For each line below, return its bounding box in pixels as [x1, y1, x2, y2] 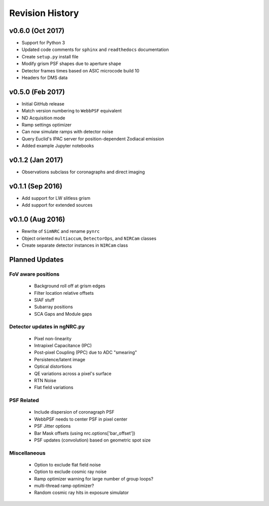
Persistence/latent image [34, 356, 86, 362]
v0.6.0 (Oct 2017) [9, 26, 65, 35]
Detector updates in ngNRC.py [9, 323, 85, 330]
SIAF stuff [34, 297, 55, 303]
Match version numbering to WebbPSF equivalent [21, 108, 122, 114]
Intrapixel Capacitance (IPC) [34, 343, 92, 349]
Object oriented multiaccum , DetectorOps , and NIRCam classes [21, 235, 156, 241]
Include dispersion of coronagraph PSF [34, 409, 115, 415]
